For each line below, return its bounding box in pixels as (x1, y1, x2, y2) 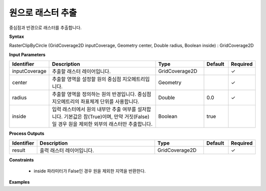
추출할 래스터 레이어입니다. (52, 68, 111, 75)
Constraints (9, 157, 34, 162)
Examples (9, 179, 30, 185)
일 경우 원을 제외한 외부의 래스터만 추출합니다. (52, 121, 153, 127)
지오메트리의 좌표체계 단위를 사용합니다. (52, 98, 140, 105)
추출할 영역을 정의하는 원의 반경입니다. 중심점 (52, 91, 151, 98)
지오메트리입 (122, 76, 150, 83)
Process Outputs (9, 130, 44, 136)
